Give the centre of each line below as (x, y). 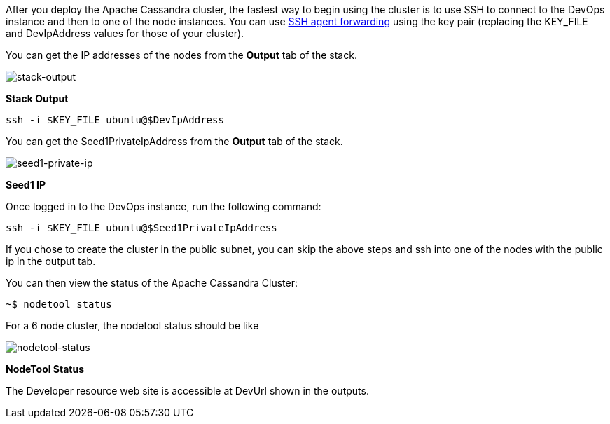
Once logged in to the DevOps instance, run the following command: (164, 206)
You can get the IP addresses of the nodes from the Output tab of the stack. (181, 55)
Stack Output (37, 98)
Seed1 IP (26, 185)
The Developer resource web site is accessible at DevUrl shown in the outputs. (187, 391)
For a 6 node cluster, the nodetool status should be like (132, 326)
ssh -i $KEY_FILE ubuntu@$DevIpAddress (115, 120)
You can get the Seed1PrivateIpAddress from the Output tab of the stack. (174, 141)
